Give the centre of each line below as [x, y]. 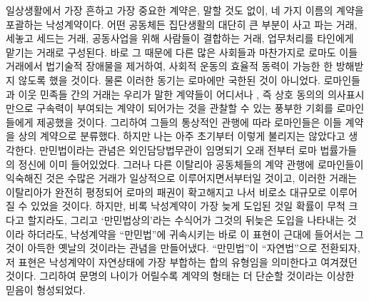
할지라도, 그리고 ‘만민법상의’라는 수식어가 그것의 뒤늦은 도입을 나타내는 [186, 219]
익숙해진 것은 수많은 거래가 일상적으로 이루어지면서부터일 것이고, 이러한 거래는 [181, 178]
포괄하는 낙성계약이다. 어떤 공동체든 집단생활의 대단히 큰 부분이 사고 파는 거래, [182, 24]
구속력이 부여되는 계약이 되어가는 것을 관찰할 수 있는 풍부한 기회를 [185, 108]
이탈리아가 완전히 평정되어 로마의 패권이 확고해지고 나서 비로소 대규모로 [166, 192]
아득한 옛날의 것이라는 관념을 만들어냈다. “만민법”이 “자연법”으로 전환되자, [194, 248]
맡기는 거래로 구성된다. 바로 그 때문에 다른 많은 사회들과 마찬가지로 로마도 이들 [182, 52]
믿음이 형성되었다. [46, 289]
